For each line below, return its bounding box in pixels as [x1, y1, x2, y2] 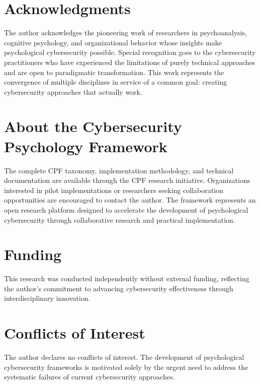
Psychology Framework [4, 136, 167, 156]
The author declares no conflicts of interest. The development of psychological [4, 352, 244, 362]
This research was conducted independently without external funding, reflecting [4, 273, 249, 284]
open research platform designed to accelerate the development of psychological [4, 204, 248, 215]
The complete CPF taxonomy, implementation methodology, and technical [4, 165, 234, 175]
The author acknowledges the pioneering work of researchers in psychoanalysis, [4, 27, 247, 38]
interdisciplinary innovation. [4, 293, 91, 303]
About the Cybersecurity [4, 116, 182, 137]
